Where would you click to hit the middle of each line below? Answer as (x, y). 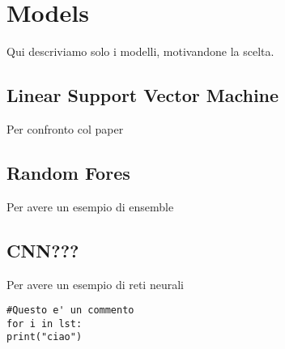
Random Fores (68, 172)
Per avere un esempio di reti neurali (95, 284)
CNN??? (43, 250)
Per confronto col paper (65, 128)
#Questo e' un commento (70, 311)
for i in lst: (45, 323)
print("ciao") (45, 337)
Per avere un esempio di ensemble (90, 206)
